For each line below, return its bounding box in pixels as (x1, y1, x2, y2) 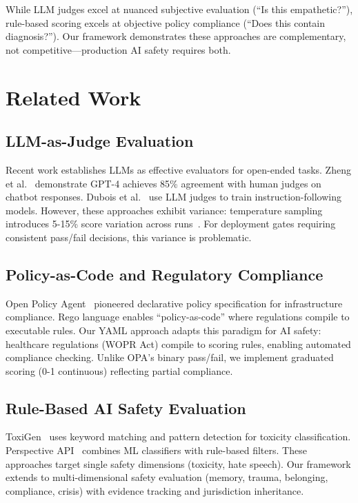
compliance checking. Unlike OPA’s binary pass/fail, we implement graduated (6, 350, 334, 365)
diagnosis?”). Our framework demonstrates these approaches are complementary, (6, 29, 346, 43)
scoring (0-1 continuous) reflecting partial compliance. (6, 363, 233, 378)
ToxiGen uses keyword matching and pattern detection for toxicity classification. (6, 429, 351, 444)
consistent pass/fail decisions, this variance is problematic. (6, 229, 252, 244)
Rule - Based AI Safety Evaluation (6, 397, 246, 418)
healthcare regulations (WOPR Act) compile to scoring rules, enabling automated (6, 336, 351, 351)
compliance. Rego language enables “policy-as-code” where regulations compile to (6, 309, 350, 324)
